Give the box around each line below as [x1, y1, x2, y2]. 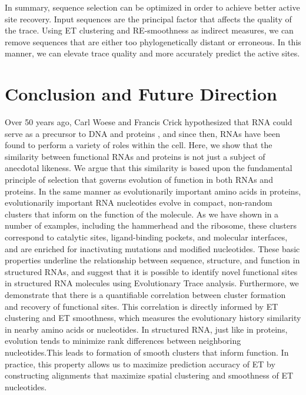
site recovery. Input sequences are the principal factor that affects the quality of [5, 12, 292, 25]
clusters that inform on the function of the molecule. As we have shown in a [5, 207, 279, 220]
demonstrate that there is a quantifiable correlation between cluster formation [5, 289, 286, 300]
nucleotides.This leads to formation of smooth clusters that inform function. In [5, 346, 289, 358]
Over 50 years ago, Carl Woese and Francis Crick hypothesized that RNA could [5, 116, 292, 128]
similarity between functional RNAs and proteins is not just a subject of [5, 150, 265, 162]
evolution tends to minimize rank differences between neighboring [5, 334, 241, 347]
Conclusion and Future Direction [5, 82, 277, 106]
